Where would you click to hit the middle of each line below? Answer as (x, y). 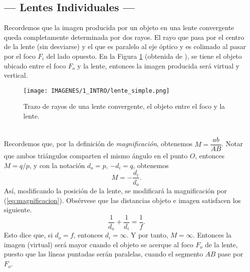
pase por (230, 254)
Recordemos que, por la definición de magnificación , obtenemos (98, 144)
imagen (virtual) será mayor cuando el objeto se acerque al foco (99, 244)
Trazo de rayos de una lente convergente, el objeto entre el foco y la (124, 106)
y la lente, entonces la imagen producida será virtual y (159, 65)
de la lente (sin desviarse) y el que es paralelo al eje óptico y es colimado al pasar (125, 46)
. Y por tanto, (147, 235)
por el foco (20, 56)
